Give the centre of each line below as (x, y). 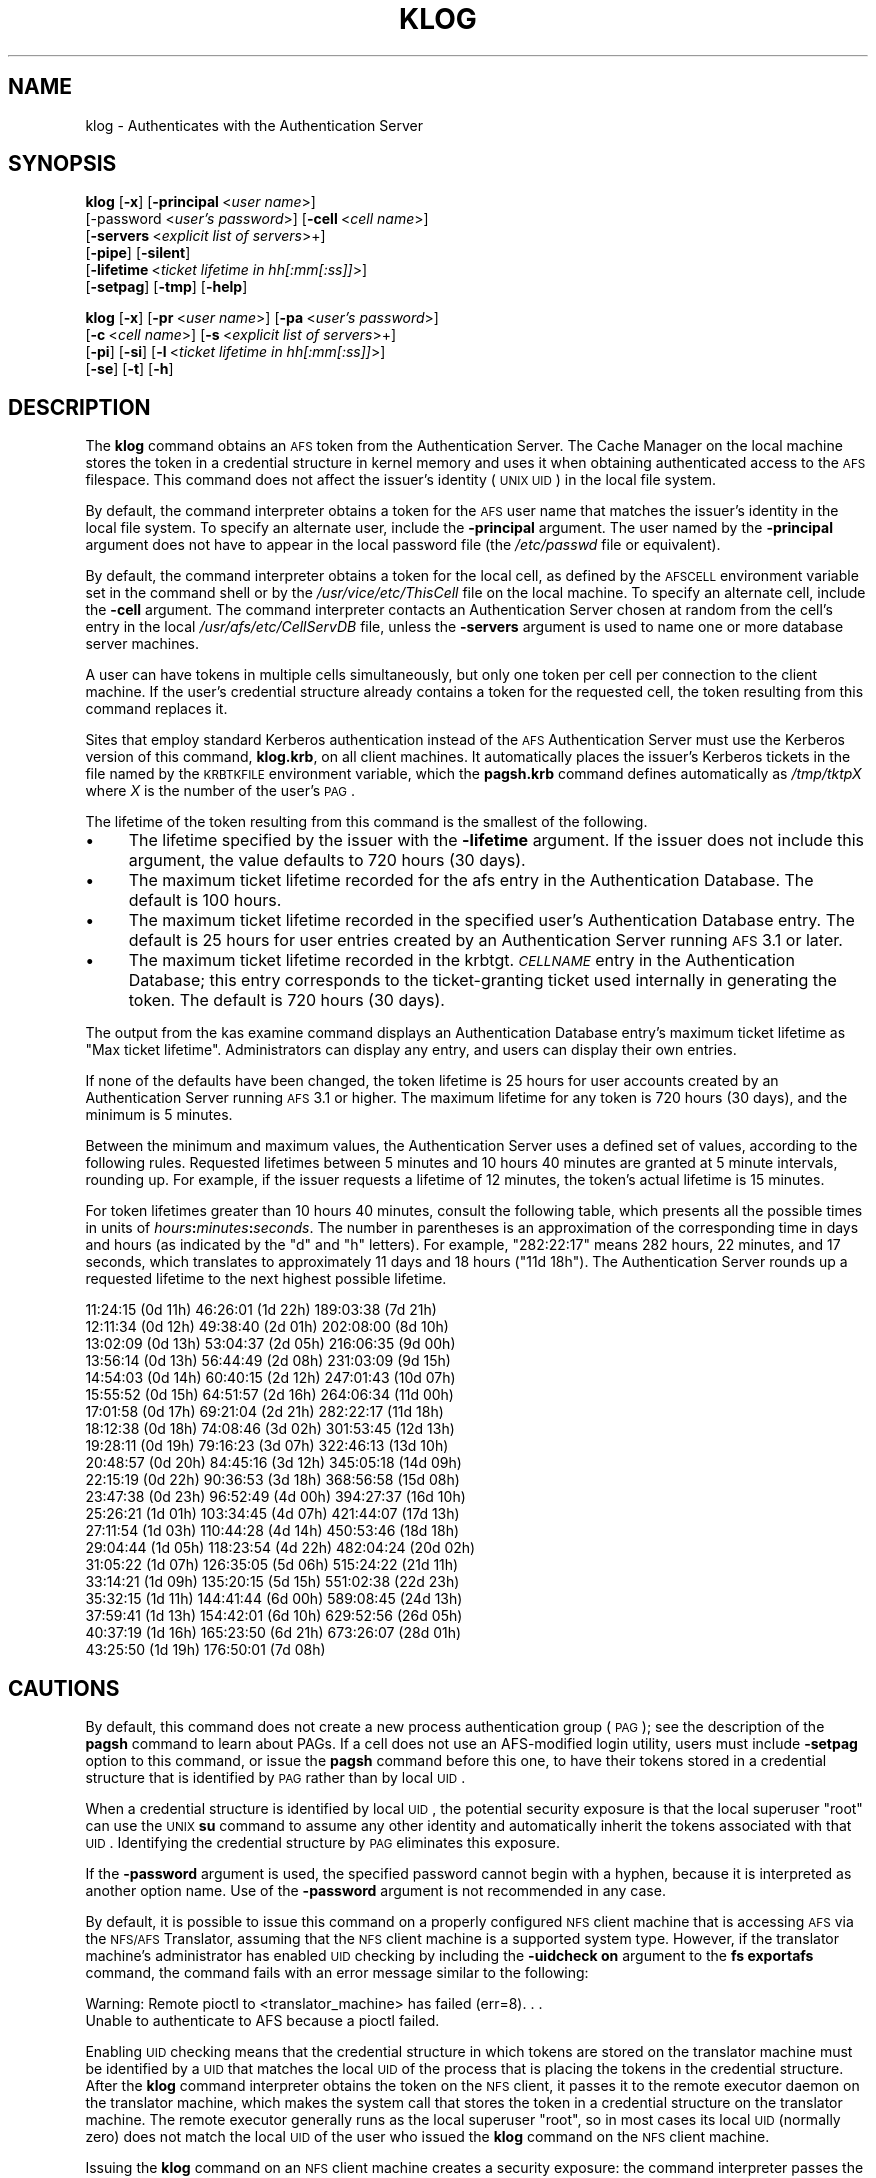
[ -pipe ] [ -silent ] (138, 253)
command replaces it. (156, 709)
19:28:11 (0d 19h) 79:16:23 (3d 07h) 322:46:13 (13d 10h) (267, 1446)
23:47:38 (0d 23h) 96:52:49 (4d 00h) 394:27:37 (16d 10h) (275, 1497)
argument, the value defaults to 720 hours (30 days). (327, 860)
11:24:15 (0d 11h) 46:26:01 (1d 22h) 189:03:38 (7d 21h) (261, 1310)
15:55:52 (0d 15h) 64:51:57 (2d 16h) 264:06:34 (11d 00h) (269, 1395)
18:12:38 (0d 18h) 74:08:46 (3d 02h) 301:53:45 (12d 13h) (270, 1429)
